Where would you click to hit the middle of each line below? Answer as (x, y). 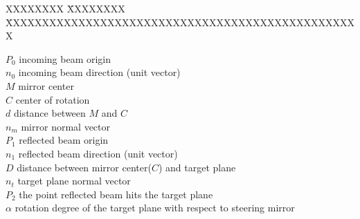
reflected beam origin (64, 140)
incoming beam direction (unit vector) (99, 72)
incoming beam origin (65, 58)
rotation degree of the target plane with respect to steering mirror (155, 208)
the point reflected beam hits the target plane (116, 194)
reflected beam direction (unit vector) (98, 153)
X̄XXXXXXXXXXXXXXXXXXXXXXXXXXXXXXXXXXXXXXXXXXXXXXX (180, 22)
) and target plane (197, 167)
